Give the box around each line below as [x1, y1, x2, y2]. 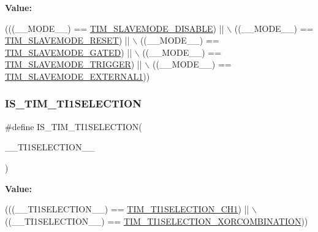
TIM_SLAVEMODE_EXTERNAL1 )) [5, 69, 150, 82]
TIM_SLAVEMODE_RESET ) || [5, 34, 130, 47]
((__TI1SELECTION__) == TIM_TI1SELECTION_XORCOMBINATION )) [5, 214, 308, 227]
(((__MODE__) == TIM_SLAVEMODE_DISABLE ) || [5, 21, 224, 34]
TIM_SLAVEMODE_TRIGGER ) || [5, 58, 142, 71]
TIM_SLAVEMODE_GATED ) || [5, 45, 132, 58]
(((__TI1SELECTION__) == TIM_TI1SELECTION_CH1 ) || [5, 203, 249, 215]
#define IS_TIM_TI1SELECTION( [5, 120, 142, 133]
